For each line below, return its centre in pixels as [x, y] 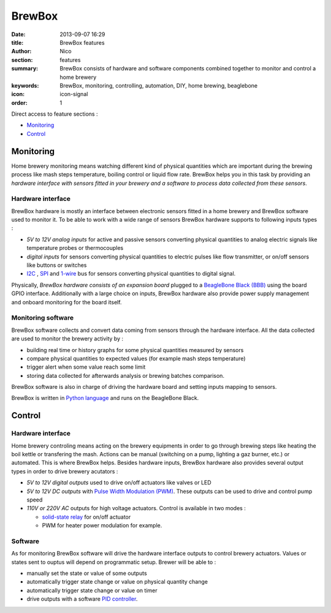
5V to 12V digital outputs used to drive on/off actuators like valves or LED [119, 483]
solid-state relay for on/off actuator [86, 517]
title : [17, 42]
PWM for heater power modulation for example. [102, 525]
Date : [18, 34]
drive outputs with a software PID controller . [82, 599]
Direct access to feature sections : [55, 114]
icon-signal [74, 94]
